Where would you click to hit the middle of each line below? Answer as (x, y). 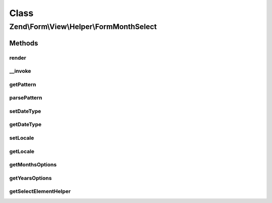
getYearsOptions (31, 178)
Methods (24, 43)
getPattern (23, 84)
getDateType (25, 125)
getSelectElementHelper (40, 191)
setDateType (25, 111)
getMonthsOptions (33, 165)
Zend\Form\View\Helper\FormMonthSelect (83, 27)
